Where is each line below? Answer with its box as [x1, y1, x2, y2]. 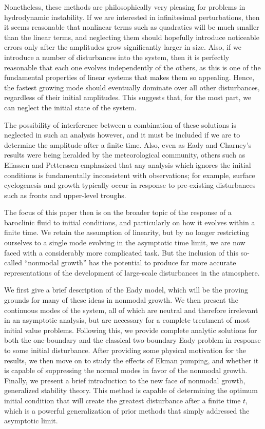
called [4, 257, 22, 268]
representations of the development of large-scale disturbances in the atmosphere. [4, 267, 260, 278]
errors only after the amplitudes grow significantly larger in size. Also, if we [4, 42, 241, 52]
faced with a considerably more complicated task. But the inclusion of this [4, 247, 238, 258]
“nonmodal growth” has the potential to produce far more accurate [24, 257, 236, 268]
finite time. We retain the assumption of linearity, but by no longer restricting [4, 227, 250, 238]
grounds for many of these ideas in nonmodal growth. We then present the [4, 295, 238, 305]
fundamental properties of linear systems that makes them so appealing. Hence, [4, 72, 255, 83]
